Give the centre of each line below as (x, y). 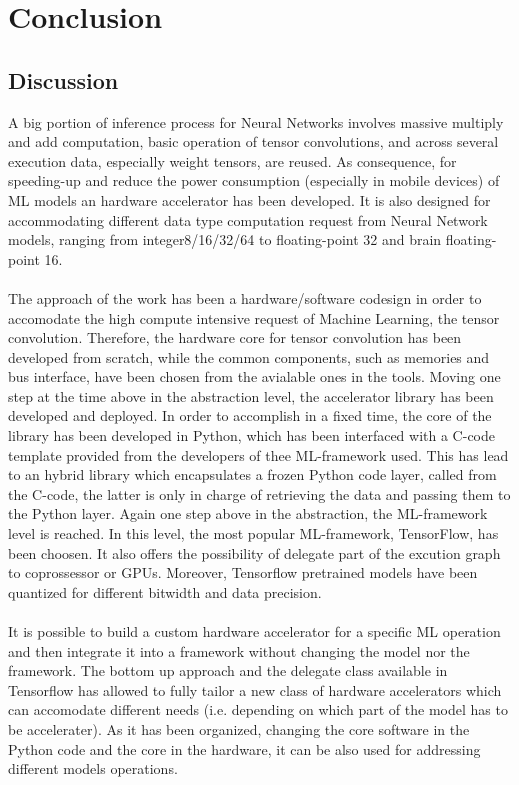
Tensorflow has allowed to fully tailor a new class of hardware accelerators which (255, 689)
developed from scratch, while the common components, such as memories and (249, 356)
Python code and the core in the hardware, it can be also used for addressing (244, 748)
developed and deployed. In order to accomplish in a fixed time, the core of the (250, 415)
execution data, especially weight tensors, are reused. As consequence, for (232, 160)
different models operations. (93, 768)
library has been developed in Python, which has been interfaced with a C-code (251, 435)
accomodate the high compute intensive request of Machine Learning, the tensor (254, 317)
